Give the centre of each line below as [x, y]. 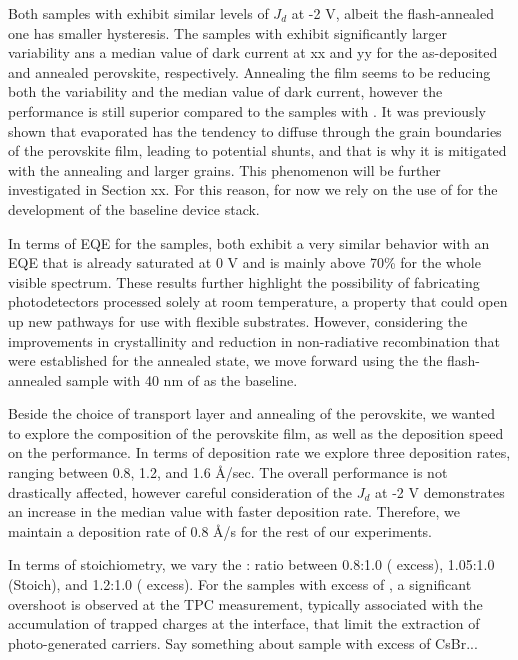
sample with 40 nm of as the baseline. [182, 379]
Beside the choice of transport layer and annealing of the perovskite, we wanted [252, 413]
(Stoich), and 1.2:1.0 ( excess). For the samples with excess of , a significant [240, 584]
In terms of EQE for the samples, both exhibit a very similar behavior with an [249, 242]
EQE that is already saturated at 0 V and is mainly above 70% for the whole [244, 262]
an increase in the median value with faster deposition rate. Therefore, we [234, 511]
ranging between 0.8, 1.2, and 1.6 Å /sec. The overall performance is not [228, 472]
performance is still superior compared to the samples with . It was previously [247, 110]
